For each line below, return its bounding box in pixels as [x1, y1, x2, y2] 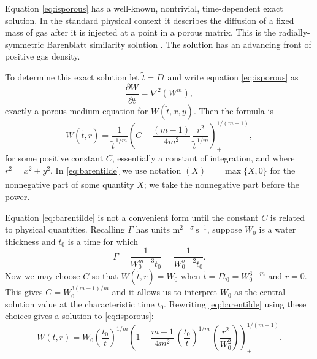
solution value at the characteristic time [5, 297, 155, 310]
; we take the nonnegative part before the [143, 178, 300, 191]
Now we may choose [5, 269, 80, 282]
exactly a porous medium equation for [5, 104, 148, 117]
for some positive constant [5, 151, 104, 164]
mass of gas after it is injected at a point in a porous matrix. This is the [5, 26, 277, 39]
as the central [234, 285, 286, 298]
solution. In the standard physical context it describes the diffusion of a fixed [5, 14, 294, 26]
